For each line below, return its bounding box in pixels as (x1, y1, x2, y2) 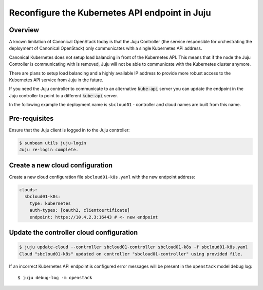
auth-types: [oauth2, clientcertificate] (29, 207, 130, 213)
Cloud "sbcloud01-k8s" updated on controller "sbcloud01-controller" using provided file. (19, 251, 243, 256)
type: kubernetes (29, 200, 71, 206)
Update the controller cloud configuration (9, 228, 138, 236)
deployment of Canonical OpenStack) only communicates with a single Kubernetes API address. (9, 45, 202, 51)
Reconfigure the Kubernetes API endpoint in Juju (9, 7, 211, 18)
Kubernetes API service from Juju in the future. (9, 77, 104, 83)
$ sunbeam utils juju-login (19, 140, 86, 146)
